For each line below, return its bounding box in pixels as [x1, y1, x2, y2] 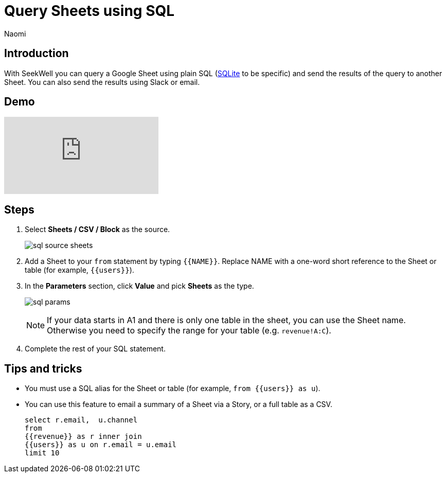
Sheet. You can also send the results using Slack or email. [4, 77, 200, 86]
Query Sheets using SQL [4, 2, 175, 20]
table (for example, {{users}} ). [25, 266, 134, 275]
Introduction [4, 47, 69, 60]
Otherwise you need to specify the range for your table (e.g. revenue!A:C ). [47, 325, 331, 336]
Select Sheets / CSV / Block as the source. [25, 225, 170, 234]
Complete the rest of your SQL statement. [25, 344, 166, 354]
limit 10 [25, 449, 60, 457]
